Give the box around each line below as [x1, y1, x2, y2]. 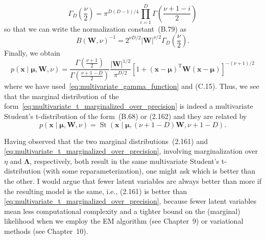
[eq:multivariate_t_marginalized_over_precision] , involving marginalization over [4, 146, 258, 156]
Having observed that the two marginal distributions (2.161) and [4, 135, 208, 146]
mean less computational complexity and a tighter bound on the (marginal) [4, 205, 240, 216]
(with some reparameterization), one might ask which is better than [43, 165, 256, 176]
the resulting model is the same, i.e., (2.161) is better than [4, 185, 187, 196]
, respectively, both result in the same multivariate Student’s [30, 155, 220, 166]
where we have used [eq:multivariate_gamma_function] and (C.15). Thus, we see [4, 81, 259, 91]
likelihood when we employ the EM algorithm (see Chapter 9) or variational [4, 215, 244, 226]
